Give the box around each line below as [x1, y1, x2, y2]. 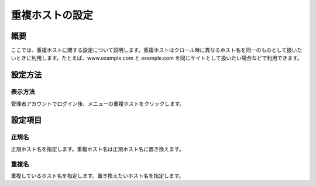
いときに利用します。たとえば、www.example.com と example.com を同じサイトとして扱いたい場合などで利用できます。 [11, 54, 303, 61]
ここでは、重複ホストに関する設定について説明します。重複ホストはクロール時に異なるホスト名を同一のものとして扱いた [11, 47, 303, 54]
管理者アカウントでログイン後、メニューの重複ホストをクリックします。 [11, 100, 185, 107]
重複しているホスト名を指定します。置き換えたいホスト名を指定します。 [11, 172, 184, 179]
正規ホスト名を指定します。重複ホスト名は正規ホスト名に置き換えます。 [11, 145, 184, 152]
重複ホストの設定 [11, 9, 94, 22]
